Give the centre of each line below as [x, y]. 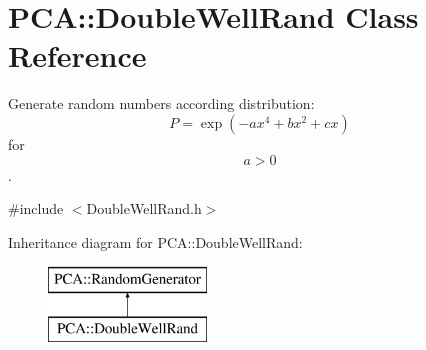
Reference [77, 55]
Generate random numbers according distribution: [161, 103]
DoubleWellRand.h [144, 208]
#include [36, 208]
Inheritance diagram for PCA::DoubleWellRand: [155, 241]
